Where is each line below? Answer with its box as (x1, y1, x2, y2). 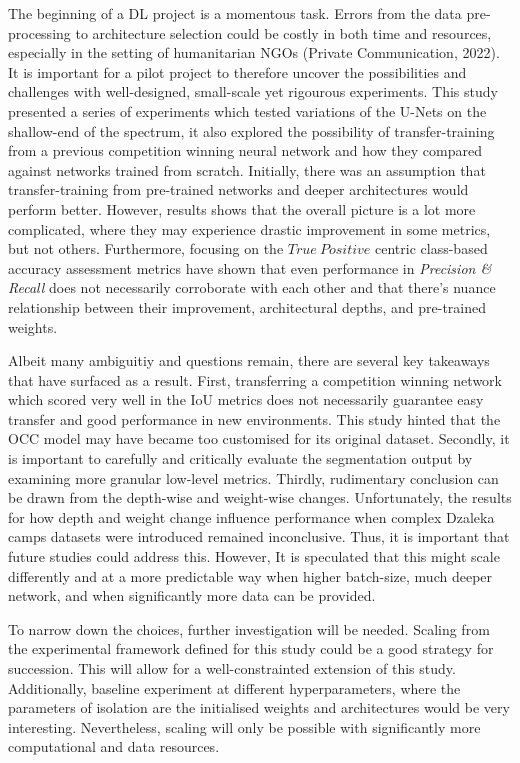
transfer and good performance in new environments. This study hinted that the (8, 408, 501, 429)
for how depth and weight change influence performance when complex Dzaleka (8, 506, 495, 527)
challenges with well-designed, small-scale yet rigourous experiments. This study (8, 81, 498, 102)
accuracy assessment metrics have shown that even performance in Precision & (8, 257, 492, 278)
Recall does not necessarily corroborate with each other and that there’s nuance (8, 277, 496, 298)
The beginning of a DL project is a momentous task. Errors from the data (8, 3, 462, 23)
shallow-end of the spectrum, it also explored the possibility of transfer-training (8, 120, 495, 141)
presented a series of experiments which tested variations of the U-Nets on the (8, 100, 487, 121)
